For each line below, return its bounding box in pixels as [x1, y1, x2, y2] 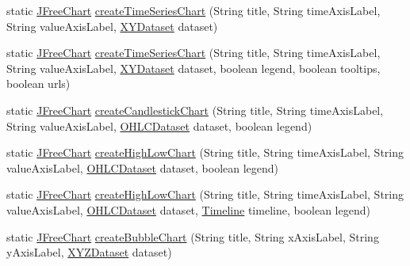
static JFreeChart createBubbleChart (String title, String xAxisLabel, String [6, 228, 379, 245]
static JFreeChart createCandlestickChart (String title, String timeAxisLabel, [6, 101, 384, 118]
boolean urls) [6, 75, 71, 92]
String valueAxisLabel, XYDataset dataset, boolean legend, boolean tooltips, [6, 59, 381, 76]
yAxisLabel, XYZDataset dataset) [6, 244, 172, 260]
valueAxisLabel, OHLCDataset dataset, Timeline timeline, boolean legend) [6, 201, 370, 218]
